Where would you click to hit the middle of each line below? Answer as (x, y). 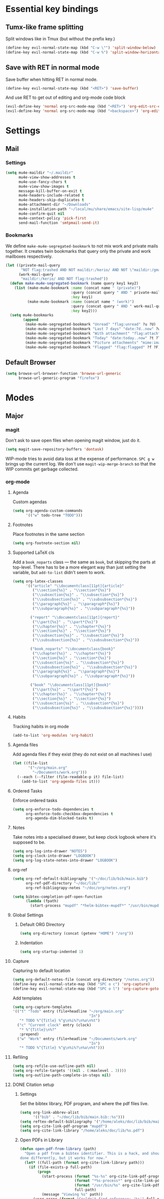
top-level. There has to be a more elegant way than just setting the (79, 567)
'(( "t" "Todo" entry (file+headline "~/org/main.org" (68, 1011)
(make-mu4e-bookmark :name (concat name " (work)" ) (81, 302)
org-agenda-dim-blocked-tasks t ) (60, 818)
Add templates (27, 998)
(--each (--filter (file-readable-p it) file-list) (71, 777)
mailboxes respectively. (29, 256)
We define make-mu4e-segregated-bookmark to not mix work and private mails (82, 246)
